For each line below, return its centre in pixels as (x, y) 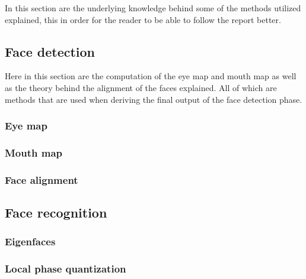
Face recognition (56, 213)
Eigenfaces (30, 241)
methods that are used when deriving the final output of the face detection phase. (154, 99)
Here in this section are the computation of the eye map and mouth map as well (151, 76)
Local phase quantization (66, 269)
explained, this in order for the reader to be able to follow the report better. (143, 19)
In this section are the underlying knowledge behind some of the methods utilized (153, 8)
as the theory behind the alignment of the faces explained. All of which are (141, 87)
